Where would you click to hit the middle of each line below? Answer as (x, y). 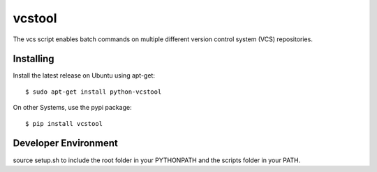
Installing (34, 59)
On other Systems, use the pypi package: (72, 108)
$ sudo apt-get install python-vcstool (94, 92)
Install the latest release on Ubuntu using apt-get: (84, 76)
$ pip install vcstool (64, 123)
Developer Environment (66, 143)
